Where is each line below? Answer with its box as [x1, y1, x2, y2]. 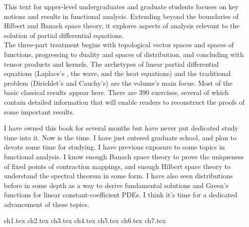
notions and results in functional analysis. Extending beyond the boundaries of [4, 11, 239, 21]
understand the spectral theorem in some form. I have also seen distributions [4, 170, 233, 181]
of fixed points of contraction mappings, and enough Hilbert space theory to [4, 161, 231, 171]
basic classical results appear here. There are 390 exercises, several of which [4, 87, 229, 97]
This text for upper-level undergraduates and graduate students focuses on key [4, 1, 239, 11]
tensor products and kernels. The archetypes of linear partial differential [4, 58, 219, 69]
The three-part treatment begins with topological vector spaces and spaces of [4, 39, 234, 50]
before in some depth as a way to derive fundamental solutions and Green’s [4, 180, 229, 190]
